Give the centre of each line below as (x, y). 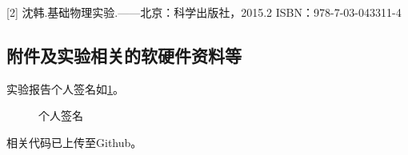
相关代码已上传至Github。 (74, 142)
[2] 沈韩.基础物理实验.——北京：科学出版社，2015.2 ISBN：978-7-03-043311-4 (204, 12)
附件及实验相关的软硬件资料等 (124, 55)
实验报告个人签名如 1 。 (65, 88)
